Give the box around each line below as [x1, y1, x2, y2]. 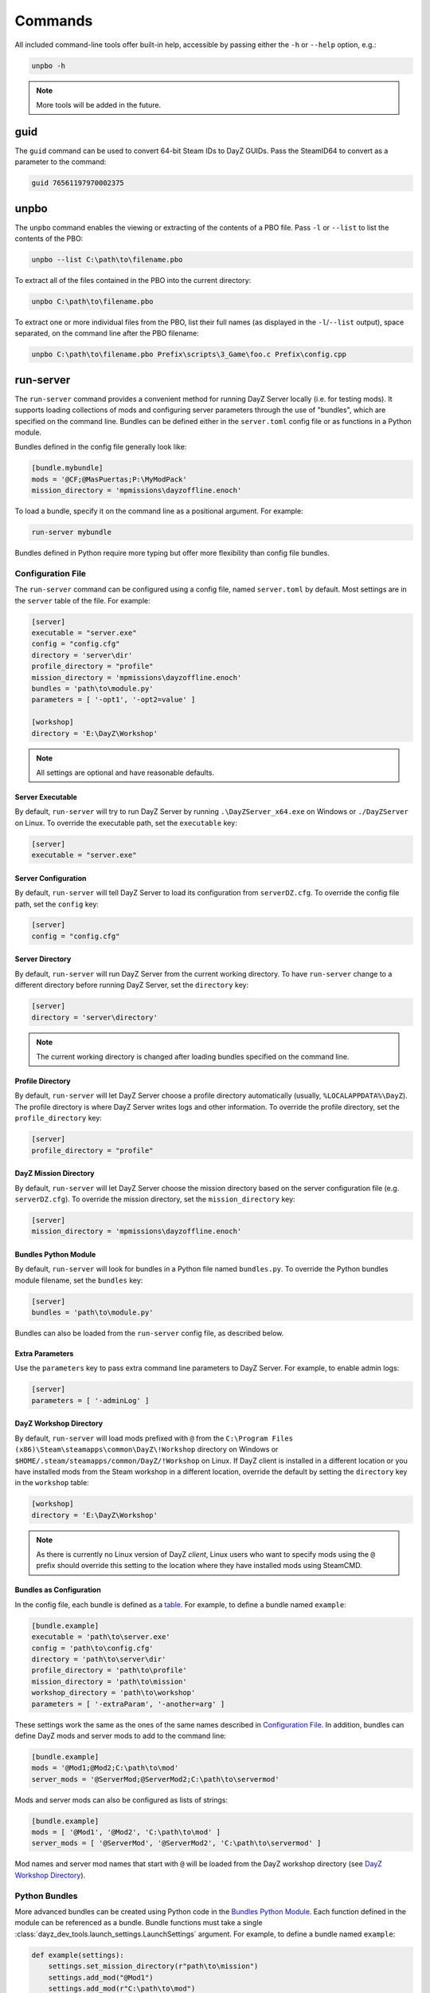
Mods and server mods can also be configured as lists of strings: [14, 1794, 229, 1805]
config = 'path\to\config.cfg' [31, 1643, 154, 1653]
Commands [14, 12, 93, 29]
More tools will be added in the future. [36, 100, 162, 109]
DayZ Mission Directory [14, 1169, 95, 1178]
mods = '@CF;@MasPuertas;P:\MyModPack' [31, 474, 187, 484]
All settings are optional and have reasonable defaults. [36, 768, 215, 777]
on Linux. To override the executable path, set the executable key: [14, 818, 238, 827]
